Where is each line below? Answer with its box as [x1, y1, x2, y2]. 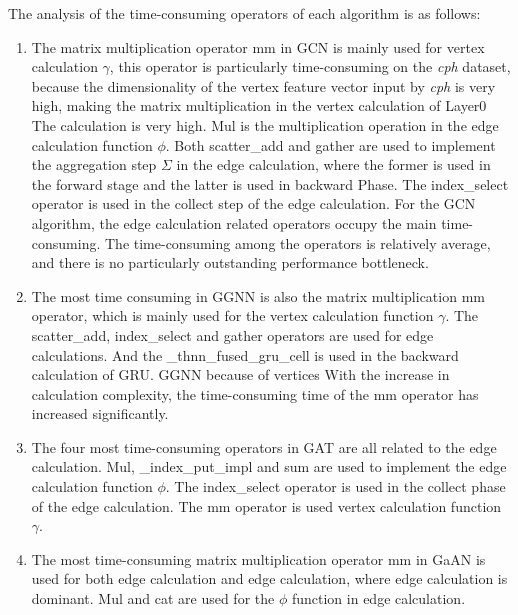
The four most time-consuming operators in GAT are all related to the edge [31, 436, 497, 457]
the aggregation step [31, 154, 157, 175]
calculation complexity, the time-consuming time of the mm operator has [31, 383, 479, 404]
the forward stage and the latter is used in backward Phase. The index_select [31, 173, 509, 194]
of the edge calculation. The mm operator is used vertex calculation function [31, 495, 502, 516]
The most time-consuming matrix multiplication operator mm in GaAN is [31, 548, 486, 569]
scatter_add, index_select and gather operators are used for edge [31, 324, 434, 345]
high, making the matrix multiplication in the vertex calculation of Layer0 [31, 95, 487, 116]
